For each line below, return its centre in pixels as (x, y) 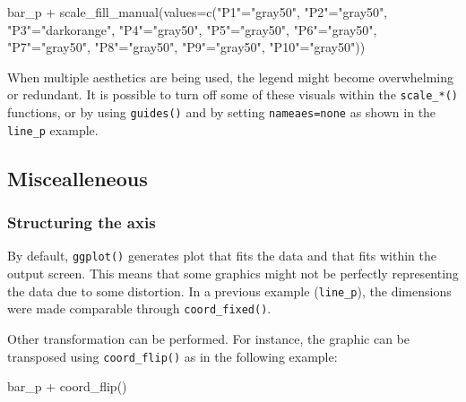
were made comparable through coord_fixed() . (139, 308)
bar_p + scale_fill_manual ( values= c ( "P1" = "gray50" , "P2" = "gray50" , (198, 12)
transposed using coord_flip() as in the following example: (173, 356)
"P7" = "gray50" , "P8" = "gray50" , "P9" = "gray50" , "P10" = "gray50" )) (186, 47)
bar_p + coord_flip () (67, 386)
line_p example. (53, 129)
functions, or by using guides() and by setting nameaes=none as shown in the (222, 112)
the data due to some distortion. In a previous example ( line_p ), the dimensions (229, 291)
